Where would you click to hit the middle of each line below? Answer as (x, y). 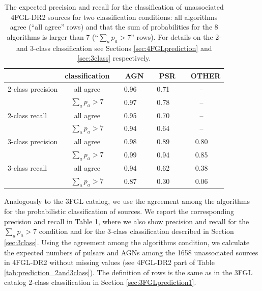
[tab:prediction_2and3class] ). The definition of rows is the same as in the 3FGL (128, 272)
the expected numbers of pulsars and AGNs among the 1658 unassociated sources (131, 252)
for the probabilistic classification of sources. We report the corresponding (119, 211)
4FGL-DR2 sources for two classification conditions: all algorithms (114, 17)
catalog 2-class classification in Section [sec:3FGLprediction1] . (100, 282)
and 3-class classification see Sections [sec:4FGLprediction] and (114, 48)
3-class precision (33, 141)
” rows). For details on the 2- (176, 36)
